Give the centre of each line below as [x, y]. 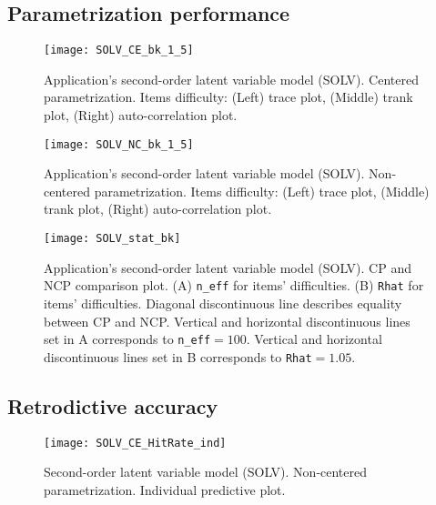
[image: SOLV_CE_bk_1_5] [119, 50]
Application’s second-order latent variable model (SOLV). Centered [231, 79]
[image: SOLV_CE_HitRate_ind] [135, 443]
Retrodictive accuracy [113, 405]
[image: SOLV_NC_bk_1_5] [119, 144]
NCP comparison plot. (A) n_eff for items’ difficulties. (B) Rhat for [234, 285]
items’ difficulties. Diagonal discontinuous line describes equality [223, 303]
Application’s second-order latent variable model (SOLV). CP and [228, 267]
